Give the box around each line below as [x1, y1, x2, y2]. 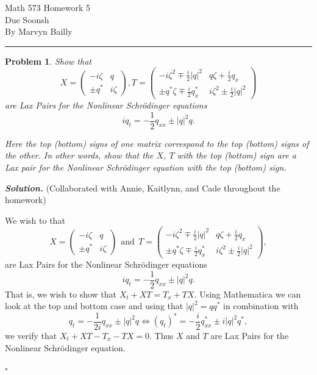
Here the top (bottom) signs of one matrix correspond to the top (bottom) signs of [5, 137, 309, 149]
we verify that [5, 329, 57, 341]
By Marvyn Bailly [5, 25, 73, 38]
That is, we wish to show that [5, 287, 116, 300]
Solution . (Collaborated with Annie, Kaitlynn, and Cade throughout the [5, 181, 280, 194]
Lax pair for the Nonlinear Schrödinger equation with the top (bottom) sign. [5, 160, 287, 173]
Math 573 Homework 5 [5, 1, 91, 13]
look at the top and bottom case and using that [5, 299, 183, 312]
